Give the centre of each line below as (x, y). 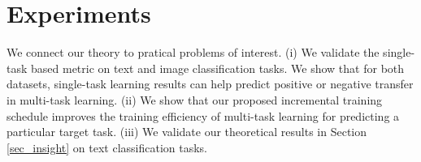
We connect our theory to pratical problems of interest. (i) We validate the (193, 52)
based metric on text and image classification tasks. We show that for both (218, 68)
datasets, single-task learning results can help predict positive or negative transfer (210, 84)
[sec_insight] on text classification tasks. (107, 147)
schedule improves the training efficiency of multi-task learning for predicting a (203, 115)
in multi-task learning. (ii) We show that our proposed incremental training (195, 99)
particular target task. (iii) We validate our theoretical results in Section (187, 132)
